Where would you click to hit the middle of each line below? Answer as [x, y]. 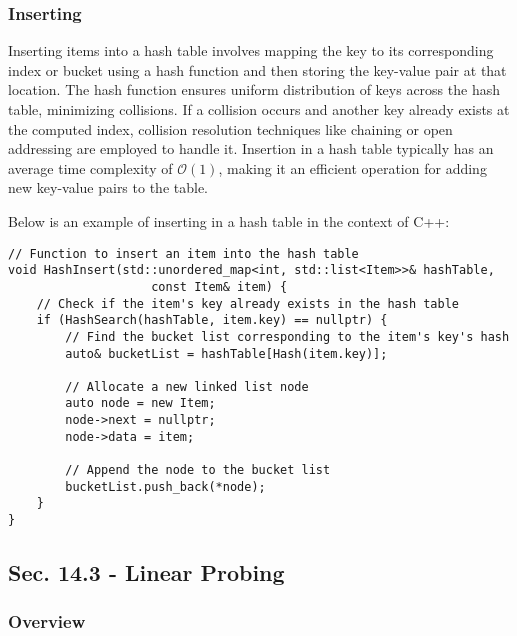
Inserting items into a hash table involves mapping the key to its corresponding [251, 50]
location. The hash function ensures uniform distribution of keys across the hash [254, 89]
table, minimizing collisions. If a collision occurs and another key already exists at [259, 109]
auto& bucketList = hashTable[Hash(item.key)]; [226, 353]
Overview [47, 621]
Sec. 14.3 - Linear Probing [146, 572]
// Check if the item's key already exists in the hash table [248, 303]
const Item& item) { [219, 286]
